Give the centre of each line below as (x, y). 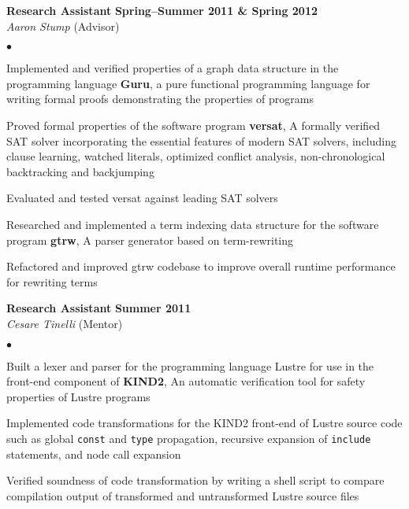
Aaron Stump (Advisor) (63, 26)
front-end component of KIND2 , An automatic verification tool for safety (186, 381)
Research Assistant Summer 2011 (99, 308)
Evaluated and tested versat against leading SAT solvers (142, 198)
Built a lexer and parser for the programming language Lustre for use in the (190, 365)
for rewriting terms (52, 281)
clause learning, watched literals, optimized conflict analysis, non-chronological (196, 156)
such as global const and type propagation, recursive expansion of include (189, 438)
